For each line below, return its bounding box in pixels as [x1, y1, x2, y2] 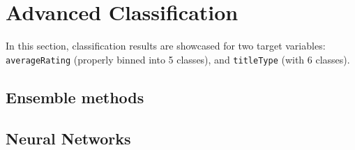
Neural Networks [6, 127, 131, 149]
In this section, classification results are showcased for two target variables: [6, 38, 326, 53]
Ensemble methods [6, 86, 144, 107]
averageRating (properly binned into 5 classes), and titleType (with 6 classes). [6, 52, 350, 66]
